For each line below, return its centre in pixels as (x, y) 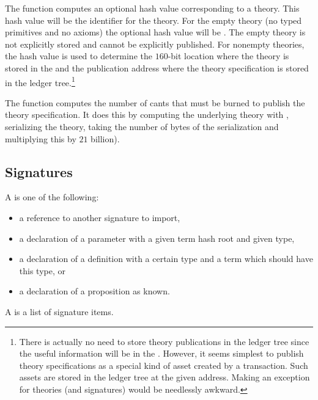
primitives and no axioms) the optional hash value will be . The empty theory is (155, 32)
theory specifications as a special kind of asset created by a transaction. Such (164, 365)
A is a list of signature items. (59, 311)
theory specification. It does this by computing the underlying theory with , (147, 115)
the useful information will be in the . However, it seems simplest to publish (161, 353)
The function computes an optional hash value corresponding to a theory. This (152, 8)
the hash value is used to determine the (79, 56)
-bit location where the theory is (228, 56)
